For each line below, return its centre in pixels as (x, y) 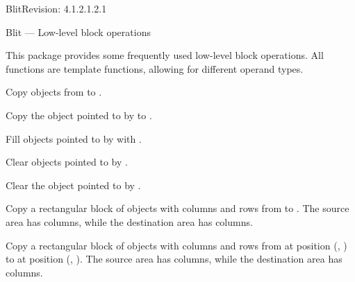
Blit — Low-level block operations (78, 32)
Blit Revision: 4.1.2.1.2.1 (56, 8)
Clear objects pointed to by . (67, 162)
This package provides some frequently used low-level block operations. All (165, 55)
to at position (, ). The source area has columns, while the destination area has (174, 259)
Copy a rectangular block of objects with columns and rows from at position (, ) (176, 245)
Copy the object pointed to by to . (79, 115)
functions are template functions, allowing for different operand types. (155, 68)
